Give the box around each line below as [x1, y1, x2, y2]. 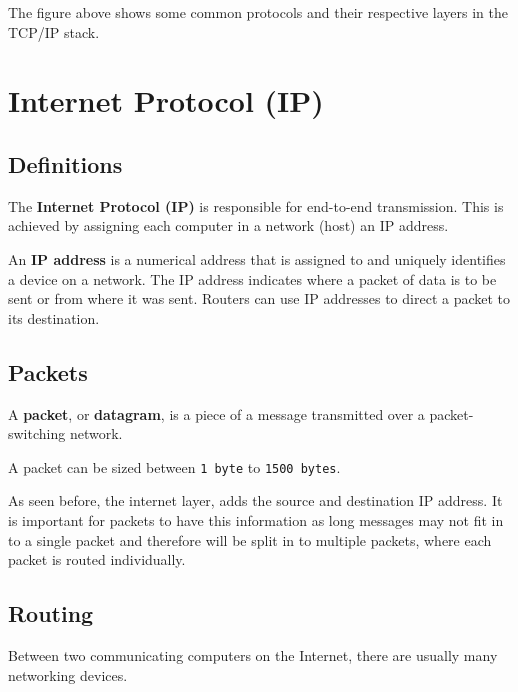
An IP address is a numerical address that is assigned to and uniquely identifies [8, 248, 506, 269]
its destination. [8, 307, 100, 328]
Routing [8, 598, 94, 629]
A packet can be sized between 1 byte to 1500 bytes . [8, 456, 341, 477]
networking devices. [8, 664, 128, 685]
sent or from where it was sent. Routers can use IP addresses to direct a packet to [8, 288, 511, 309]
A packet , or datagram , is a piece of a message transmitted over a [8, 403, 425, 424]
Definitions [8, 148, 123, 179]
